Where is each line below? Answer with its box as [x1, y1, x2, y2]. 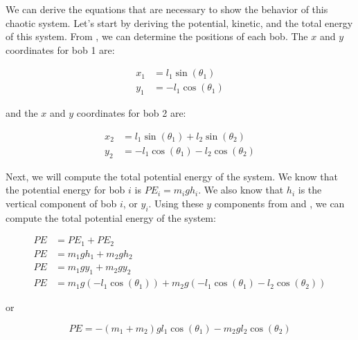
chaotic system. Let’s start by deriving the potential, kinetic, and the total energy [6, 15, 353, 30]
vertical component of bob [6, 196, 117, 210]
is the [298, 182, 322, 197]
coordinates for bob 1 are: [6, 42, 115, 57]
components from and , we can [214, 196, 345, 210]
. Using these [148, 196, 204, 210]
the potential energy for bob [6, 182, 125, 197]
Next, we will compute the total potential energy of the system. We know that [6, 169, 339, 183]
